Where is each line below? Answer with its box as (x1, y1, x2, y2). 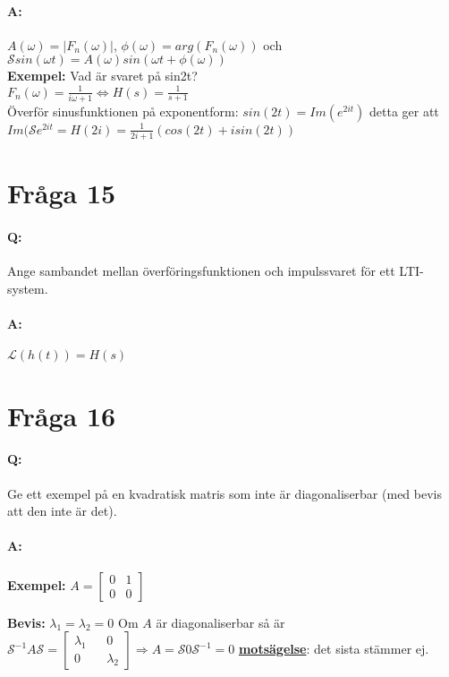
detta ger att (369, 101, 439, 120)
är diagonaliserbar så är (156, 613, 285, 631)
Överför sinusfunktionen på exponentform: (7, 101, 239, 120)
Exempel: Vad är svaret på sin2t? (7, 66, 198, 85)
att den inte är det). (7, 501, 117, 520)
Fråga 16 (7, 397, 116, 433)
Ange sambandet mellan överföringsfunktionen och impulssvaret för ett (7, 261, 395, 280)
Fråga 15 (7, 175, 116, 211)
